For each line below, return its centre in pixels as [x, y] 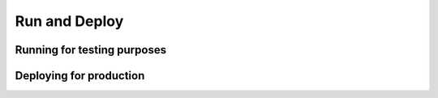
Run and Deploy [69, 21]
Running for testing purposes [90, 50]
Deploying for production [80, 76]
